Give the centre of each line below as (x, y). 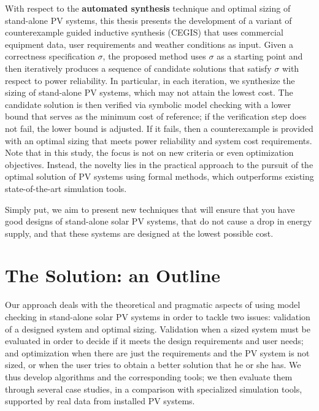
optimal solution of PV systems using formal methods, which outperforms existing (159, 176)
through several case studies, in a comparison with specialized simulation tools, (154, 389)
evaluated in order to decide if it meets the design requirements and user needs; (154, 341)
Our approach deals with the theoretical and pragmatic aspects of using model (153, 305)
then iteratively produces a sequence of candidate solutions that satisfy (138, 68)
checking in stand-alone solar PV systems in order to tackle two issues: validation (158, 317)
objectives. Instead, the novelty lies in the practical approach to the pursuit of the (159, 164)
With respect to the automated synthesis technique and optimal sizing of (148, 8)
